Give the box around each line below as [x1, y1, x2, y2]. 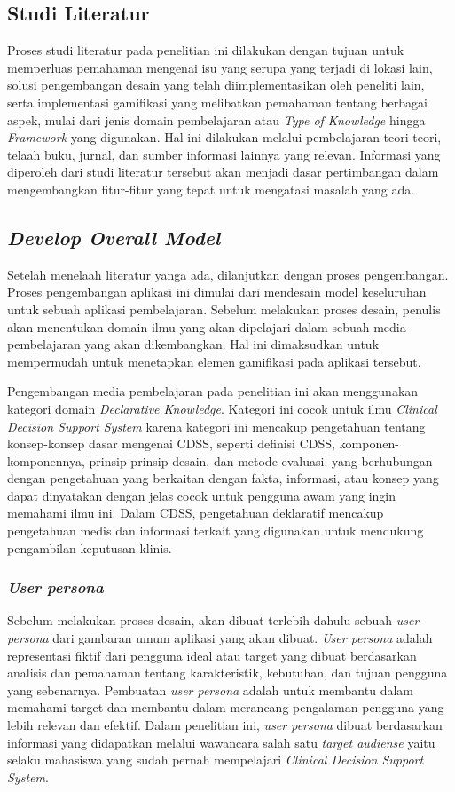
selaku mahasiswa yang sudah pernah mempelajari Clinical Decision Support [7, 750, 424, 769]
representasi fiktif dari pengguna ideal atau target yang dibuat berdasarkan [7, 645, 417, 664]
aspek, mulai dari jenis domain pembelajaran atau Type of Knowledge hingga [7, 110, 426, 129]
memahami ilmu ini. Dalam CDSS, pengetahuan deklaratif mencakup [7, 503, 384, 522]
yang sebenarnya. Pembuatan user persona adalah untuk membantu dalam [7, 680, 413, 699]
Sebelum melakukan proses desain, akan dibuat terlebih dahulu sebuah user [7, 611, 420, 630]
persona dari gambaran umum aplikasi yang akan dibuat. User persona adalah [7, 629, 433, 647]
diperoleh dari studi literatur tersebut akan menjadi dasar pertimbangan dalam [7, 162, 439, 181]
